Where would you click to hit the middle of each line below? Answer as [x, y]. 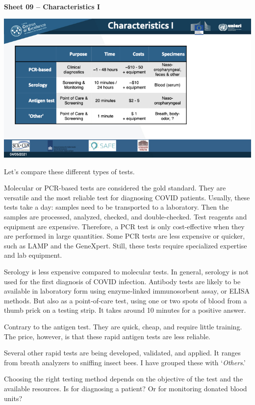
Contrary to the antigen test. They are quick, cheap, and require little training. [123, 326]
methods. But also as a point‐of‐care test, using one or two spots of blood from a [126, 300]
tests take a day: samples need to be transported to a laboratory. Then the [116, 207]
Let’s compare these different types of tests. [69, 171]
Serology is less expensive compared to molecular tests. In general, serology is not [126, 272]
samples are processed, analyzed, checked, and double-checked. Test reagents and [126, 217]
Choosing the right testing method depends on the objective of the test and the [123, 379]
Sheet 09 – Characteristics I [52, 6]
